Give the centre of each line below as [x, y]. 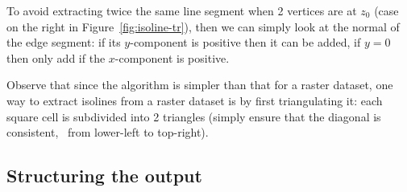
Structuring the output [104, 176]
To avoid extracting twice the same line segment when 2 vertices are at [182, 10]
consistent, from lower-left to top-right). [108, 132]
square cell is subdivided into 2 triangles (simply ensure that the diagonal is [194, 116]
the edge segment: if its [64, 42]
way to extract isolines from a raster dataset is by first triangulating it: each [195, 100]
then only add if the [56, 57]
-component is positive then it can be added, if [245, 42]
